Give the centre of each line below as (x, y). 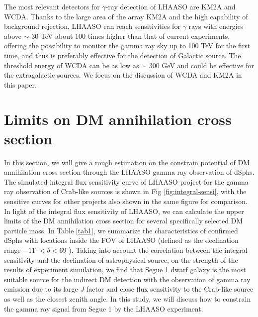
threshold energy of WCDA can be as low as (72, 65)
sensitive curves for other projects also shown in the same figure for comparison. (126, 201)
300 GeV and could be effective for (201, 65)
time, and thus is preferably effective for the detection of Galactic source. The (123, 55)
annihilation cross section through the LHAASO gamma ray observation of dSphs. (129, 172)
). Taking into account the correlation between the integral (158, 250)
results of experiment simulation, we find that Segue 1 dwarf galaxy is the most (125, 269)
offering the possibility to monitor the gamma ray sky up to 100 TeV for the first (127, 46)
